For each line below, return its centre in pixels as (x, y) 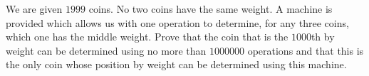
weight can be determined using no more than (106, 50)
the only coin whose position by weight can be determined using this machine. (176, 64)
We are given (34, 9)
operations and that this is (306, 50)
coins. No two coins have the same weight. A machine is (211, 9)
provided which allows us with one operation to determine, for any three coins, (177, 22)
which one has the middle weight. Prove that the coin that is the (147, 37)
